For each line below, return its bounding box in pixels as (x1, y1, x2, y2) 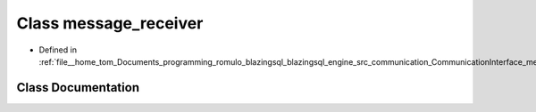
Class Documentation (16, 80, 140, 95)
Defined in (38, 44, 78, 55)
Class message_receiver (16, 13, 204, 33)
